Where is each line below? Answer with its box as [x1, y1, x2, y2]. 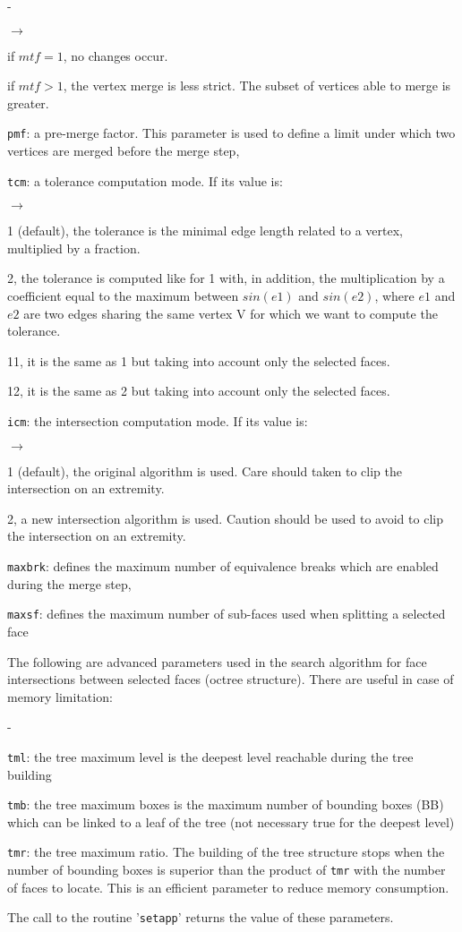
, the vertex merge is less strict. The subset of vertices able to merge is [63, 76, 451, 95]
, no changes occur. [63, 46, 168, 64]
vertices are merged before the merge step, [7, 141, 240, 160]
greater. [7, 93, 49, 112]
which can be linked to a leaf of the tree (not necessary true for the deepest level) [7, 812, 455, 831]
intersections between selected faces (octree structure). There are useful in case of [7, 670, 454, 688]
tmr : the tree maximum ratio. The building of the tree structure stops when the [7, 842, 445, 861]
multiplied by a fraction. [7, 238, 141, 257]
